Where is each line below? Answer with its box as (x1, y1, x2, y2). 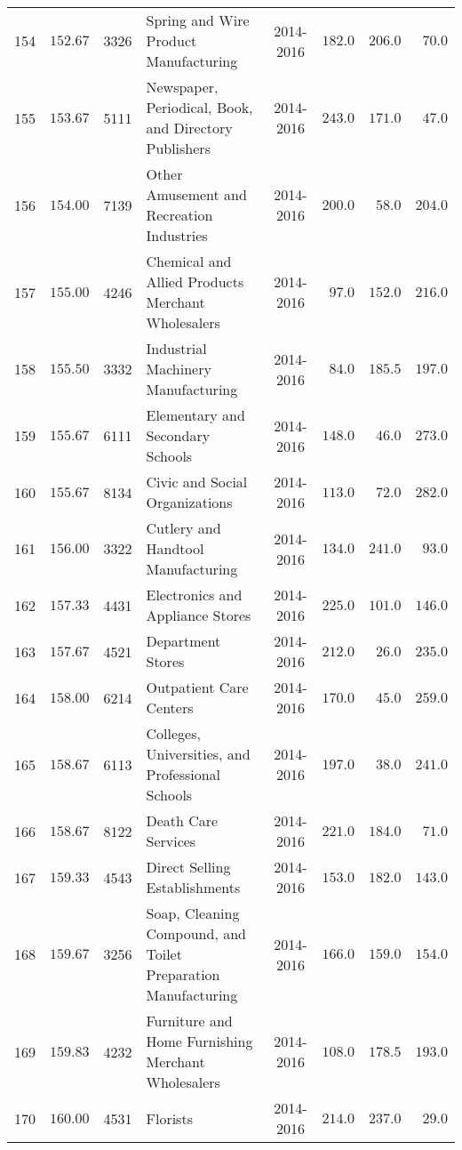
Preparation (146, 964, 220, 985)
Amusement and (146, 184, 247, 205)
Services (146, 831, 196, 851)
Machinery (146, 358, 211, 379)
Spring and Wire (146, 10, 250, 30)
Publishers (146, 138, 211, 158)
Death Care (146, 810, 219, 831)
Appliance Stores (146, 605, 251, 625)
